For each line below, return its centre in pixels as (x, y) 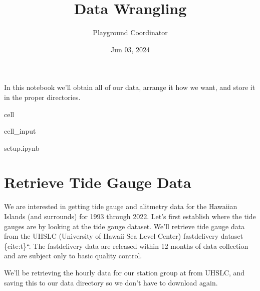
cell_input (20, 131)
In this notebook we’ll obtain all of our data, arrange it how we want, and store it (130, 87)
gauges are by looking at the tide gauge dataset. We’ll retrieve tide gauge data (124, 226)
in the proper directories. (42, 97)
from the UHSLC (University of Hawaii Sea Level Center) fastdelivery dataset (124, 236)
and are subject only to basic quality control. (73, 256)
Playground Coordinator (130, 32)
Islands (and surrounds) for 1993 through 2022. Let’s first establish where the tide (130, 216)
